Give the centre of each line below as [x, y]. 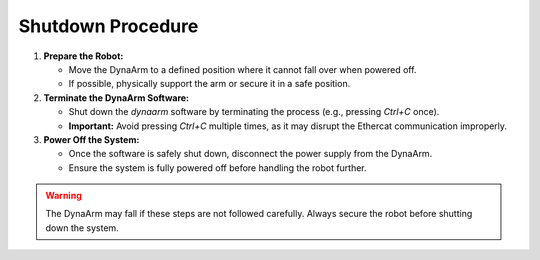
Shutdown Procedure [108, 26]
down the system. [82, 227]
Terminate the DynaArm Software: [116, 97]
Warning [63, 196]
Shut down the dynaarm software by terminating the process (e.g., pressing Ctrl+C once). [254, 112]
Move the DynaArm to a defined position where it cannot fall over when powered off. [242, 69]
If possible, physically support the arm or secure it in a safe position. [209, 84]
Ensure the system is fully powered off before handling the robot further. [217, 167]
